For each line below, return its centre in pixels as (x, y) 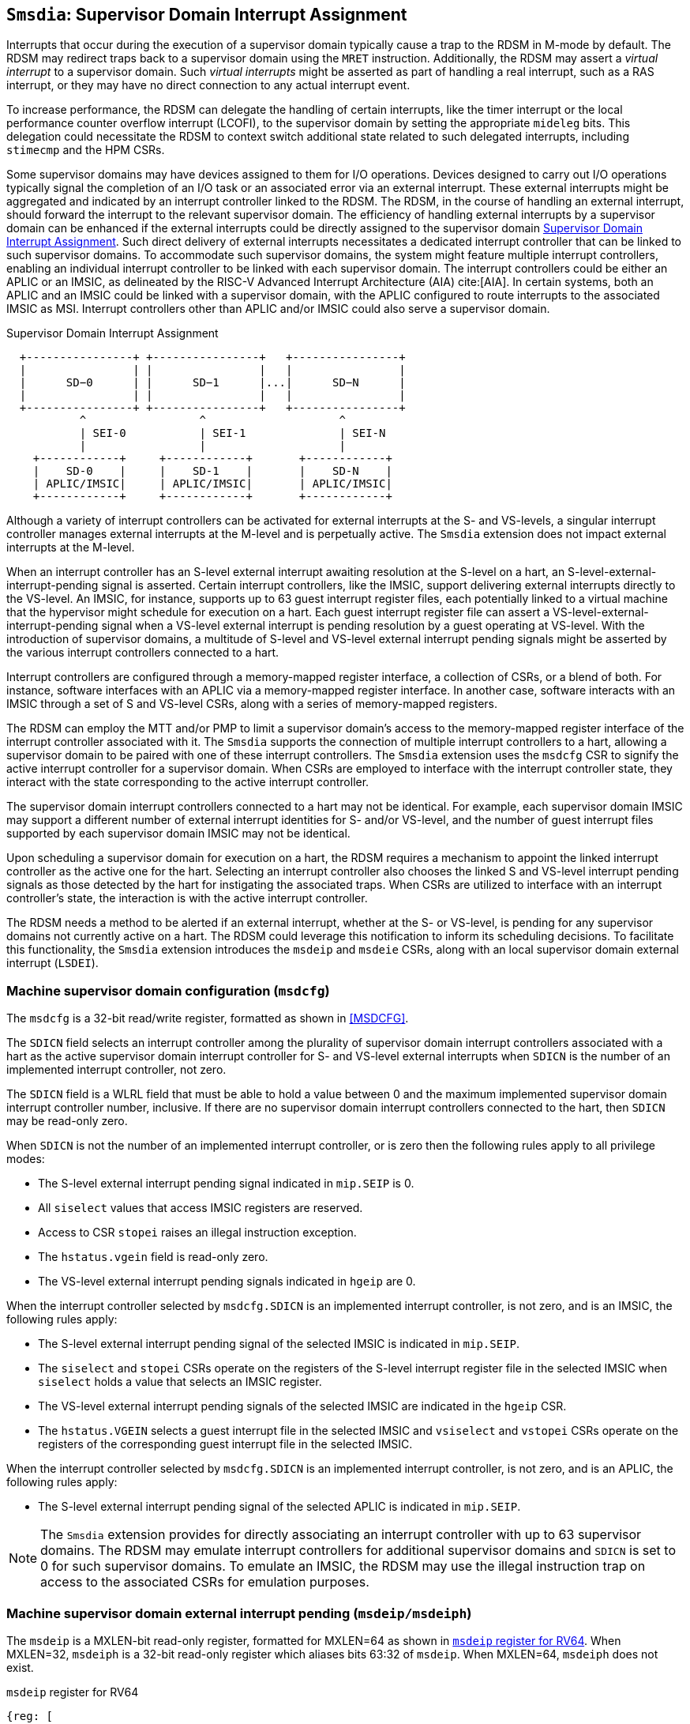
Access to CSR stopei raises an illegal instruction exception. (197, 1233)
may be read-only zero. (67, 1121)
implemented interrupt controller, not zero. (116, 1070)
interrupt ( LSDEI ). (52, 963)
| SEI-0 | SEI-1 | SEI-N (232, 433)
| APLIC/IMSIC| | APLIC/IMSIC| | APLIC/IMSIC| (212, 484)
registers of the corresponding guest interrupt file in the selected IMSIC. (225, 1444)
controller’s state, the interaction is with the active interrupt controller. (187, 898)
